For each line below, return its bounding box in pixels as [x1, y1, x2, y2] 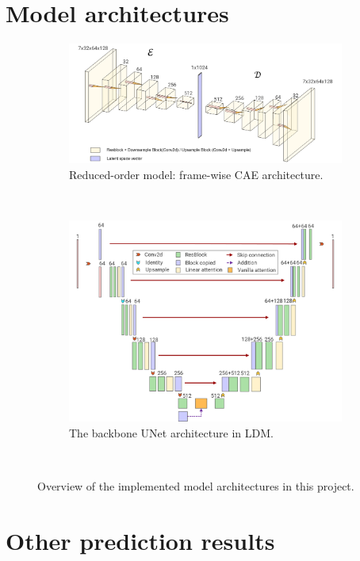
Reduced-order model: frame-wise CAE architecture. [69, 166, 324, 182]
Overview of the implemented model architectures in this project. [37, 478, 354, 494]
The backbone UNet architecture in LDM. [69, 424, 274, 441]
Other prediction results [6, 524, 275, 556]
